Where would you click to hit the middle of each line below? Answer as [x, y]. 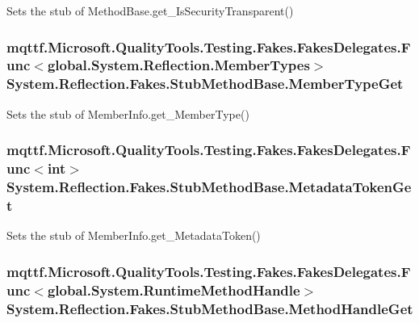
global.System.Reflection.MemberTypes [178, 65]
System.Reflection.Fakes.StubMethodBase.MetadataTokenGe [209, 187]
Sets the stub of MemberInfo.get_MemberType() [128, 113]
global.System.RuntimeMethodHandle [174, 289]
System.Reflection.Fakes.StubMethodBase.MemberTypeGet [205, 84]
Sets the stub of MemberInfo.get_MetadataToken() [134, 235]
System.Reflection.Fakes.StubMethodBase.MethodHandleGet [210, 308]
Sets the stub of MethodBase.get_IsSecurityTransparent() [150, 10]
